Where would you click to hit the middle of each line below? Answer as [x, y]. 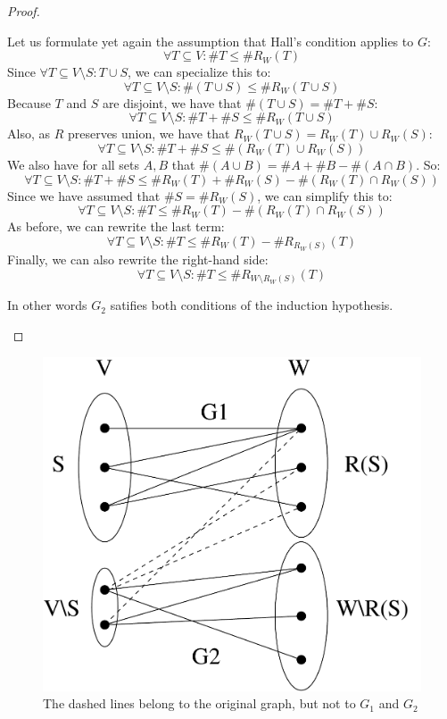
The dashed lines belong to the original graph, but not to [199, 703]
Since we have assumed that [84, 195]
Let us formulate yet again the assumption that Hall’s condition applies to [211, 41]
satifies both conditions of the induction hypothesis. [252, 305]
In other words [47, 305]
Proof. [24, 11]
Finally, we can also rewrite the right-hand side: [138, 259]
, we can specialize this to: [199, 72]
